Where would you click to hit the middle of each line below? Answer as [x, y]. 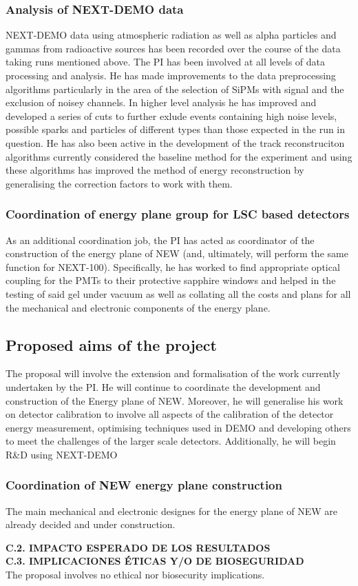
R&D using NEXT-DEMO [62, 454]
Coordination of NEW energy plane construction [144, 485]
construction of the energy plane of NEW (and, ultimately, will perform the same [177, 253]
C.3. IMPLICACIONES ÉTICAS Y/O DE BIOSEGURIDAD [155, 561]
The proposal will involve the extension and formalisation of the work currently [173, 373]
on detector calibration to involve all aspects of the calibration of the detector [170, 414]
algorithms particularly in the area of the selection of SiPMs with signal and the [175, 89]
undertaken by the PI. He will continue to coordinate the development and [163, 386]
